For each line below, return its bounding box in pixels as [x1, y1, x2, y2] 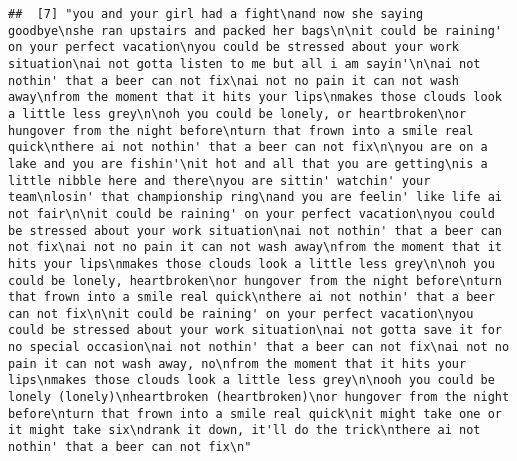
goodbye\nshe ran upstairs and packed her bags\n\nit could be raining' [8, 23, 502, 38]
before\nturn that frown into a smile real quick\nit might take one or [8, 406, 502, 421]
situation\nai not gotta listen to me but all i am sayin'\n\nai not [8, 56, 481, 71]
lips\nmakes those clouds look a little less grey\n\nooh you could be [8, 373, 495, 388]
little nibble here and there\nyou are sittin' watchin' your [8, 173, 431, 188]
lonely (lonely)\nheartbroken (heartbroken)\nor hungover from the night [8, 390, 510, 405]
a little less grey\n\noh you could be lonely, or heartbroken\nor [8, 106, 467, 121]
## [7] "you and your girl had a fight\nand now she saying [8, 7, 424, 21]
